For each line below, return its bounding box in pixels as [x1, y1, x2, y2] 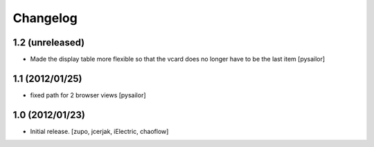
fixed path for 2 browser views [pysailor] [30, 90, 146, 99]
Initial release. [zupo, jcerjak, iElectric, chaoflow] [30, 127, 169, 135]
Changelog [12, 10, 78, 26]
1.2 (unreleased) [12, 37, 85, 48]
